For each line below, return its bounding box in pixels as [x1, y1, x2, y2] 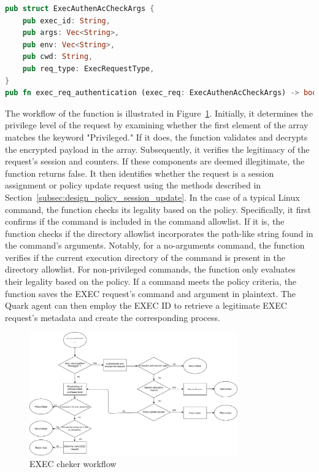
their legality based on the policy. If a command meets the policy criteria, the [5, 275, 297, 288]
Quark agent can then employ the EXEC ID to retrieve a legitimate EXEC [5, 299, 287, 312]
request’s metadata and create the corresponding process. [5, 311, 220, 323]
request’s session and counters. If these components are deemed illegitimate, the [5, 155, 305, 168]
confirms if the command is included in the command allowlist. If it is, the [5, 215, 285, 228]
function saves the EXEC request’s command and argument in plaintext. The [5, 287, 296, 300]
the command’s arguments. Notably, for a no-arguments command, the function [5, 239, 305, 252]
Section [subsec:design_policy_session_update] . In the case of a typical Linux [5, 190, 300, 203]
